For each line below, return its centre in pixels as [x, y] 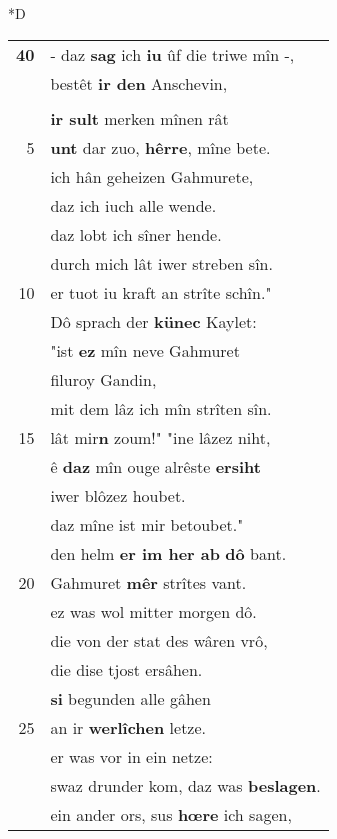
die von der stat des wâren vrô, [159, 640]
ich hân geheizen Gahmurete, [152, 176]
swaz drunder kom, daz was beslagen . [185, 785]
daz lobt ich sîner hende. [136, 234]
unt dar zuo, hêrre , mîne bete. [160, 147]
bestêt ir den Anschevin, [139, 83]
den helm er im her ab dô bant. [168, 553]
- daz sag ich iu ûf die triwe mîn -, [172, 54]
